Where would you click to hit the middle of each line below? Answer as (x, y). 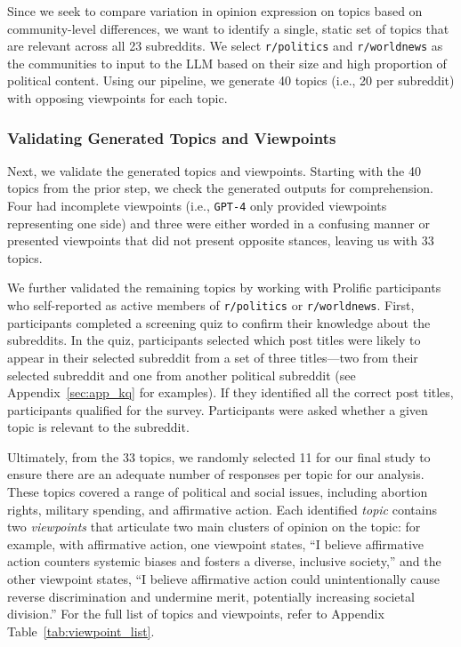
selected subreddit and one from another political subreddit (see (182, 375)
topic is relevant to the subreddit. (98, 427)
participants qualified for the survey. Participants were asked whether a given (218, 409)
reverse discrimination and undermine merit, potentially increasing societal (211, 596)
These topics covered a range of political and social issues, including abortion (218, 492)
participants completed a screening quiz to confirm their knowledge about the (219, 322)
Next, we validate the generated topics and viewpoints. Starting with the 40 (214, 170)
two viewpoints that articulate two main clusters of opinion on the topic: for (214, 527)
